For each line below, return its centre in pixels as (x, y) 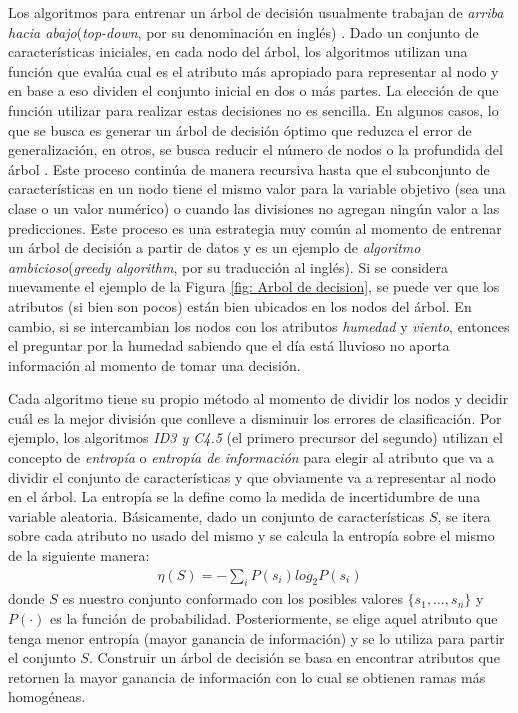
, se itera (464, 515)
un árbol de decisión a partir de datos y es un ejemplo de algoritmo (214, 247)
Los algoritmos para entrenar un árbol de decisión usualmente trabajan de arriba (256, 12)
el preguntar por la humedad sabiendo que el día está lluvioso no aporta (229, 345)
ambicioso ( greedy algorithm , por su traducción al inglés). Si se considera (228, 266)
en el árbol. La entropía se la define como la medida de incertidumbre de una (244, 496)
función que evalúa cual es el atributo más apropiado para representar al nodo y (253, 70)
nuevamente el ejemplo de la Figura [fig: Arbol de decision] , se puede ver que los (254, 286)
